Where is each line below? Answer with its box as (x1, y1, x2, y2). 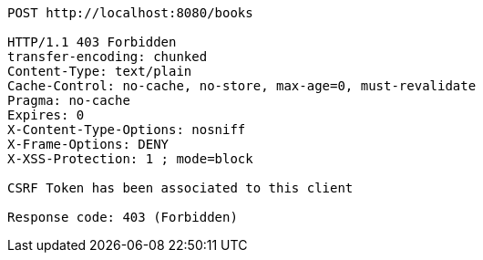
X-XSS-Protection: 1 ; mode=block (7, 151, 253, 166)
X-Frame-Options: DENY (7, 137, 170, 151)
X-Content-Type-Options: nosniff (7, 122, 246, 137)
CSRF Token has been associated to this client (7, 181, 354, 195)
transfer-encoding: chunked (7, 49, 208, 64)
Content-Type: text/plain (7, 64, 192, 78)
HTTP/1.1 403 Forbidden (7, 35, 177, 49)
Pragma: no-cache (7, 93, 130, 108)
